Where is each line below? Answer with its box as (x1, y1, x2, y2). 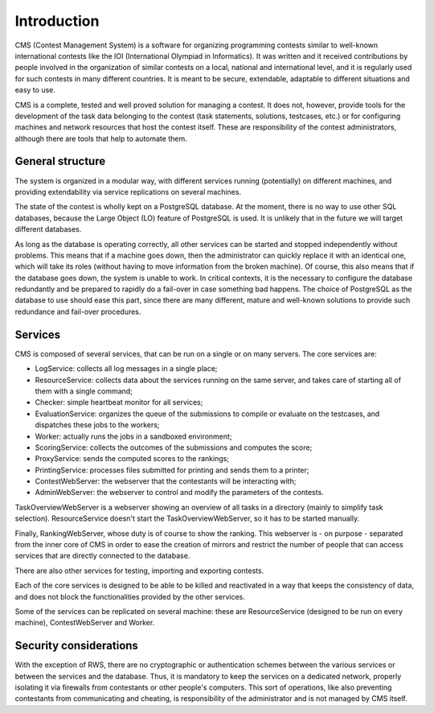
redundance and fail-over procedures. (14, 307, 141, 316)
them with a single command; (35, 386, 133, 396)
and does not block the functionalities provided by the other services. (14, 591, 245, 601)
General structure (14, 155, 106, 168)
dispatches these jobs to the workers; (35, 420, 160, 430)
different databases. (14, 225, 82, 234)
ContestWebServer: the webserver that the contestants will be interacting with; (35, 476, 297, 486)
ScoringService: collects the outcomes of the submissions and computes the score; (35, 443, 313, 452)
